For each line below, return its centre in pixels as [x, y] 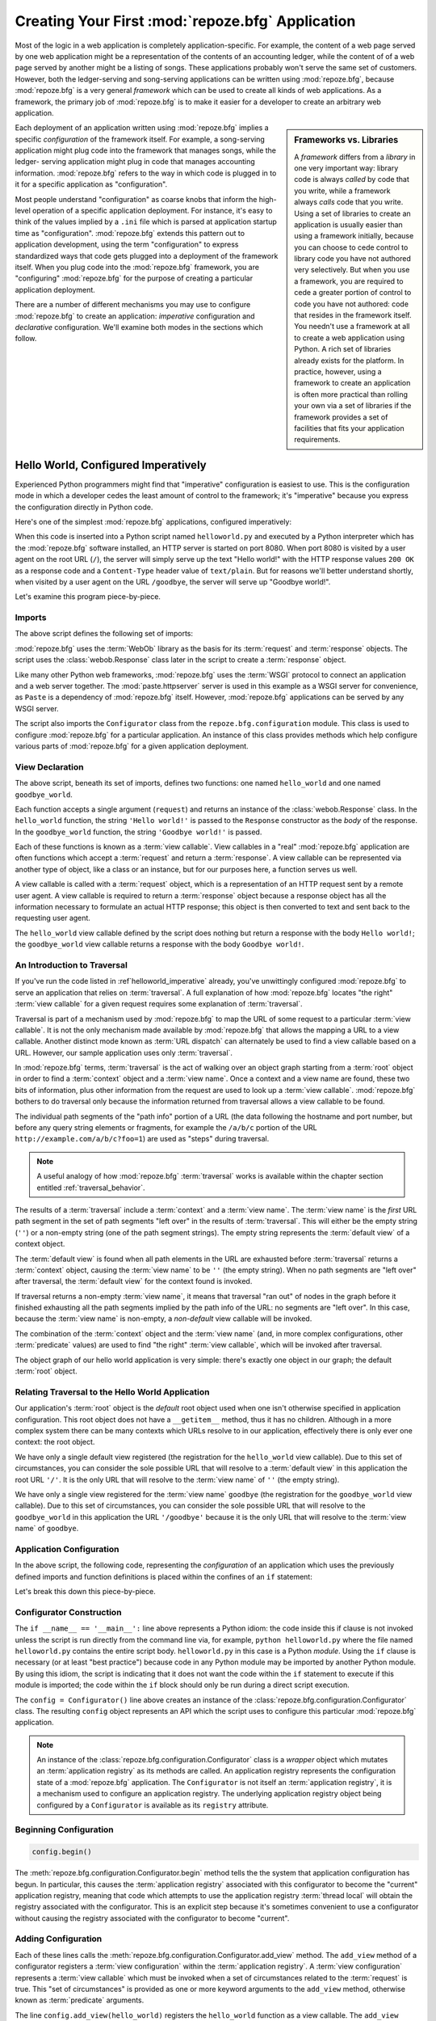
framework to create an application [352, 383]
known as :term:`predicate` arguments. [80, 2000]
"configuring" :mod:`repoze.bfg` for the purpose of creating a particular [134, 278]
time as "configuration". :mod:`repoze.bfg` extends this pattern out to [130, 233]
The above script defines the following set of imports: [104, 634]
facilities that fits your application [349, 428]
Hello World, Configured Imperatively [111, 465]
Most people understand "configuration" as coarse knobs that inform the [136, 199]
